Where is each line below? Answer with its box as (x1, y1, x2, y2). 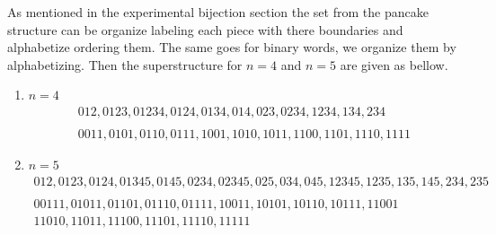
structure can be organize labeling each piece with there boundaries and (7, 20, 403, 39)
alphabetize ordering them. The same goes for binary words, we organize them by (7, 38, 456, 57)
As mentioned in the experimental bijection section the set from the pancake (7, 3, 429, 21)
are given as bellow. (340, 55, 448, 74)
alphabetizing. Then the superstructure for (7, 55, 243, 74)
